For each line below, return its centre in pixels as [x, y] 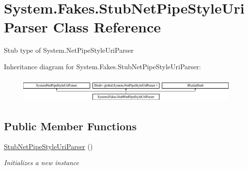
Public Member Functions [70, 126]
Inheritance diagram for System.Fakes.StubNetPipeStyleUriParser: [102, 66]
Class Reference [107, 27]
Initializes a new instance [41, 162]
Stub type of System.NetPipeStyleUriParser [69, 50]
